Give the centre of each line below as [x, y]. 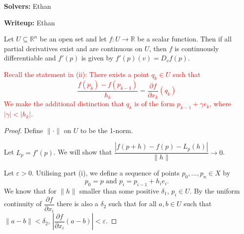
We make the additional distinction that [64, 104]
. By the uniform [215, 190]
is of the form [154, 104]
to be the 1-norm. [107, 130]
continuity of [23, 204]
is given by [97, 58]
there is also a [78, 204]
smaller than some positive [119, 190]
